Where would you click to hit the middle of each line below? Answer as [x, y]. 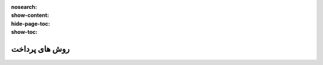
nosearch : [24, 7]
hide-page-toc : [31, 23]
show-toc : [24, 32]
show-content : [30, 16]
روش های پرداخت [40, 49]
